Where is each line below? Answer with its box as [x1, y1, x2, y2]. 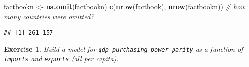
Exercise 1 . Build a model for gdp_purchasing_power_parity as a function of [4, 44, 243, 54]
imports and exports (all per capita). [4, 53, 119, 64]
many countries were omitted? [4, 11, 94, 21]
